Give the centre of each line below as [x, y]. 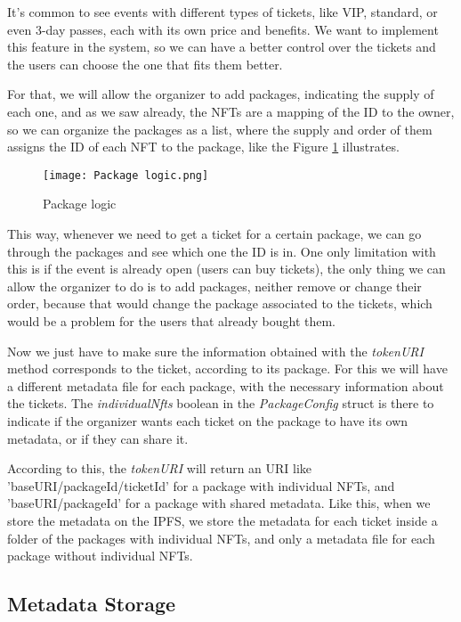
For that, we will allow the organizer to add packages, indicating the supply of [221, 94]
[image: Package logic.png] [126, 175]
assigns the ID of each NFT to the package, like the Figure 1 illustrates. [203, 147]
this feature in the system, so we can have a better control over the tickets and [222, 47]
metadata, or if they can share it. [98, 438]
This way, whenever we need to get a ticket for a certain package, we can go [214, 233]
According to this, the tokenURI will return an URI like [160, 468]
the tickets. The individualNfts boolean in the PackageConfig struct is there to [221, 403]
